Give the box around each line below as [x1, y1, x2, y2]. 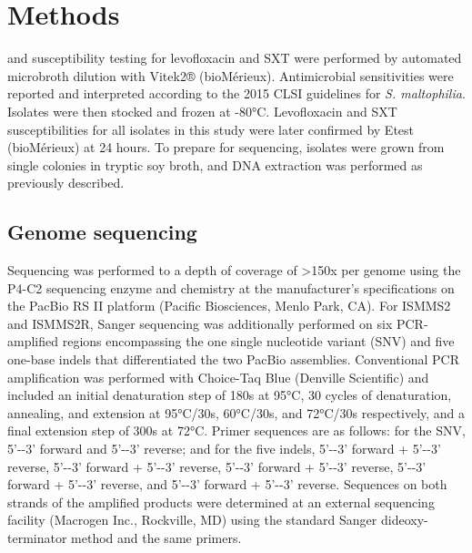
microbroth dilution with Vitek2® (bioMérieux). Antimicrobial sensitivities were [7, 66, 454, 85]
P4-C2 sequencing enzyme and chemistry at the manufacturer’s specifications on [7, 278, 455, 297]
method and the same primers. [71, 527, 242, 547]
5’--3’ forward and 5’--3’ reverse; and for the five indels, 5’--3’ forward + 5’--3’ [7, 439, 441, 458]
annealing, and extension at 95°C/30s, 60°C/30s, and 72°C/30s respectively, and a [7, 403, 466, 422]
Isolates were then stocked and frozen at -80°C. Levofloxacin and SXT [7, 101, 397, 120]
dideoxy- [380, 510, 428, 529]
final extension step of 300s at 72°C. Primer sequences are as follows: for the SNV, [7, 421, 466, 440]
